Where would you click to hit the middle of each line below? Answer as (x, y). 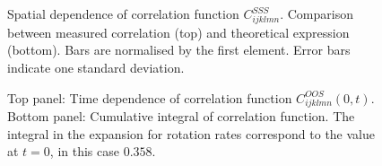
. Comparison (317, 13)
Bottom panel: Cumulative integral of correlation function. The (181, 116)
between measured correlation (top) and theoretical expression (178, 32)
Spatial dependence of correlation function (123, 13)
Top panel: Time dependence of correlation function (150, 97)
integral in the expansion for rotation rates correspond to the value (191, 133)
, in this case (84, 151)
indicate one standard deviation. (96, 67)
